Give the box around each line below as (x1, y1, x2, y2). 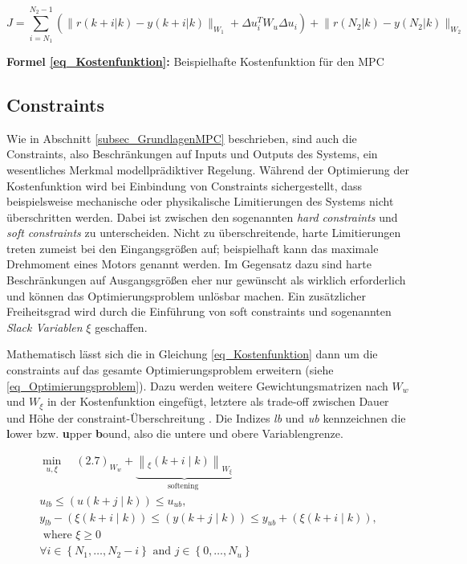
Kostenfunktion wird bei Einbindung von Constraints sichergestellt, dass (6, 177, 363, 194)
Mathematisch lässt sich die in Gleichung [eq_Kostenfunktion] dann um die (6, 345, 378, 362)
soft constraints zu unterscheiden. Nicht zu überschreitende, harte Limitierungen (6, 224, 401, 241)
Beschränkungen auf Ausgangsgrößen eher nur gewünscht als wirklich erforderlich (6, 272, 406, 288)
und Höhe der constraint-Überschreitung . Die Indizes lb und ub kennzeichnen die (6, 409, 406, 426)
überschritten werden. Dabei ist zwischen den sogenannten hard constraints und (6, 208, 398, 225)
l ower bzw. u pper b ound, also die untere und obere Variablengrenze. (6, 425, 343, 442)
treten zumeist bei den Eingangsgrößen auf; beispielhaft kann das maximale (6, 239, 379, 256)
